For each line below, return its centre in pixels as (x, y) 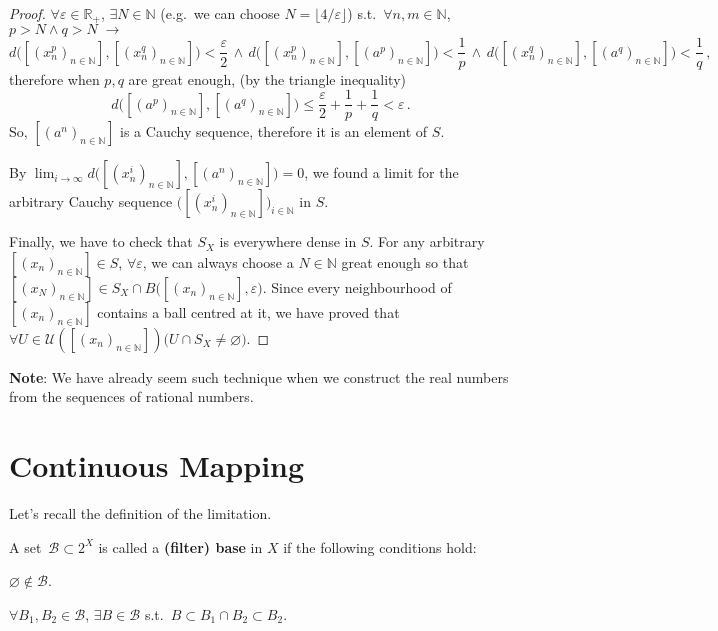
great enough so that (405, 261)
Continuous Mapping (157, 465)
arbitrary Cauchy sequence (91, 201)
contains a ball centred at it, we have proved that (248, 311)
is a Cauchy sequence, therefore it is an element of (274, 131)
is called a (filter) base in (180, 546)
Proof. (27, 13)
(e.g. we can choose (220, 13)
